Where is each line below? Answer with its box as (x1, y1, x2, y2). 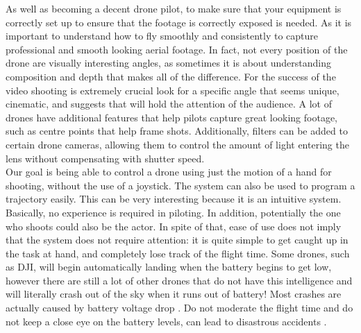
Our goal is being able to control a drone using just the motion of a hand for (6, 164, 332, 179)
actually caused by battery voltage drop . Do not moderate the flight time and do (6, 300, 353, 315)
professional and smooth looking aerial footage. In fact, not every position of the (6, 42, 348, 56)
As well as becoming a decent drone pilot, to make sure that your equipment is (6, 1, 342, 15)
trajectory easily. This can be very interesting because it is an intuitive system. (6, 191, 342, 206)
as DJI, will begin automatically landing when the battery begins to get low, (6, 259, 332, 274)
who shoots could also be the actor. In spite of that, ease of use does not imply (6, 219, 342, 233)
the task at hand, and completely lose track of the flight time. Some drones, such (6, 246, 350, 260)
